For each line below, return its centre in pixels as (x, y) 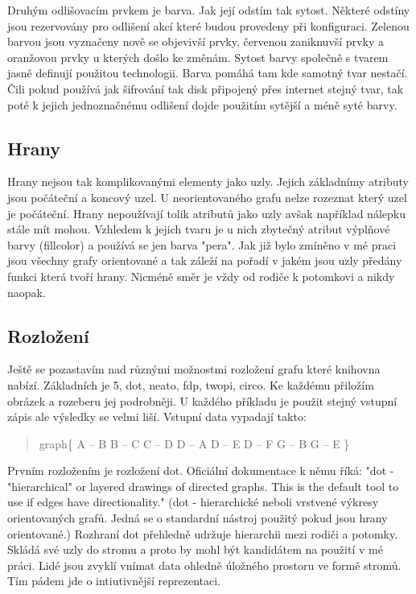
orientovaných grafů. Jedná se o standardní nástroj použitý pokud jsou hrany (198, 518)
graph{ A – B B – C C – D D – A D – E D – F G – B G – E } (194, 443)
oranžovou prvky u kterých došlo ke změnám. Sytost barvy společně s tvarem (198, 57)
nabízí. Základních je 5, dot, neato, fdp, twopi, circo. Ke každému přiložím (191, 384)
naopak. (27, 292)
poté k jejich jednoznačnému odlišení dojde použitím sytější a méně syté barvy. (202, 104)
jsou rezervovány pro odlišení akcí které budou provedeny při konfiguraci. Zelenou (208, 25)
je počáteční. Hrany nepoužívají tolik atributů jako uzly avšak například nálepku (206, 213)
